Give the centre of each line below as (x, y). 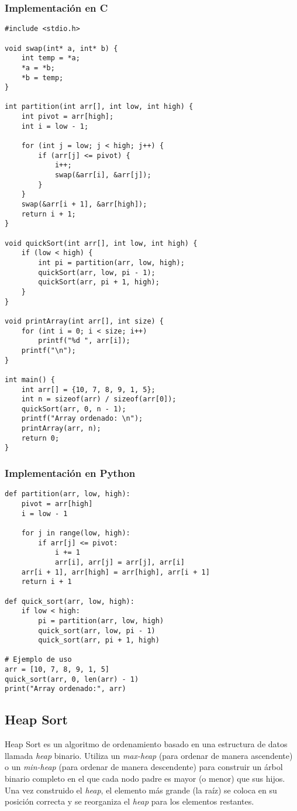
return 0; (40, 438)
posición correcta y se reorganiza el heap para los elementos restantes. (129, 801)
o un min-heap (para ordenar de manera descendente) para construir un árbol (144, 767)
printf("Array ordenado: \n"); (82, 419)
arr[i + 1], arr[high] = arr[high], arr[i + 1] (115, 572)
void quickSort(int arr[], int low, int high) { (101, 243)
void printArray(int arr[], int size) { (84, 321)
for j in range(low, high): (76, 533)
